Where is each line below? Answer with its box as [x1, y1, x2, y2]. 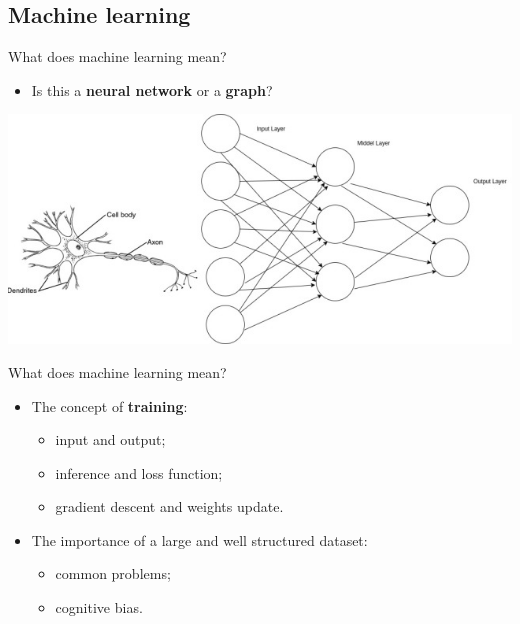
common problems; [55, 563, 171, 584]
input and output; [55, 429, 166, 450]
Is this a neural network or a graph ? [31, 79, 273, 100]
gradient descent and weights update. [55, 496, 284, 517]
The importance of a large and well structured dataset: [31, 529, 368, 550]
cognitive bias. [55, 597, 143, 618]
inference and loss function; [55, 462, 223, 483]
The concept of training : [31, 395, 188, 416]
